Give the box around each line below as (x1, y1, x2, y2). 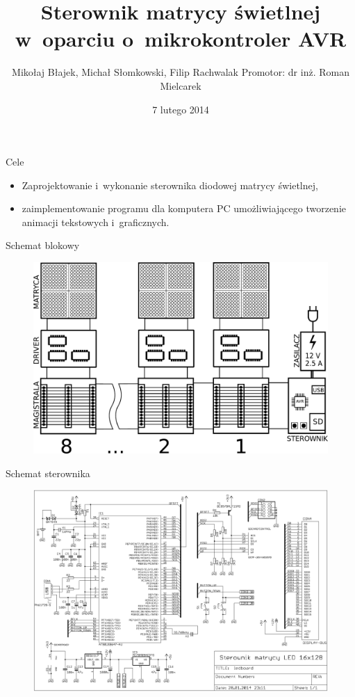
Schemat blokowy (6, 238, 80, 253)
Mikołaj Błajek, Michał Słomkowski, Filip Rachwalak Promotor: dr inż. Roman (12, 65, 349, 79)
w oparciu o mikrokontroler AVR (15, 24, 347, 53)
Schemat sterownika (6, 465, 90, 480)
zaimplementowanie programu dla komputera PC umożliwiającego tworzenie (22, 201, 347, 216)
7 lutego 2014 (152, 102, 209, 116)
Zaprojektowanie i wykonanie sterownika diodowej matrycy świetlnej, (22, 177, 318, 192)
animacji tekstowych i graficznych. (22, 214, 170, 229)
